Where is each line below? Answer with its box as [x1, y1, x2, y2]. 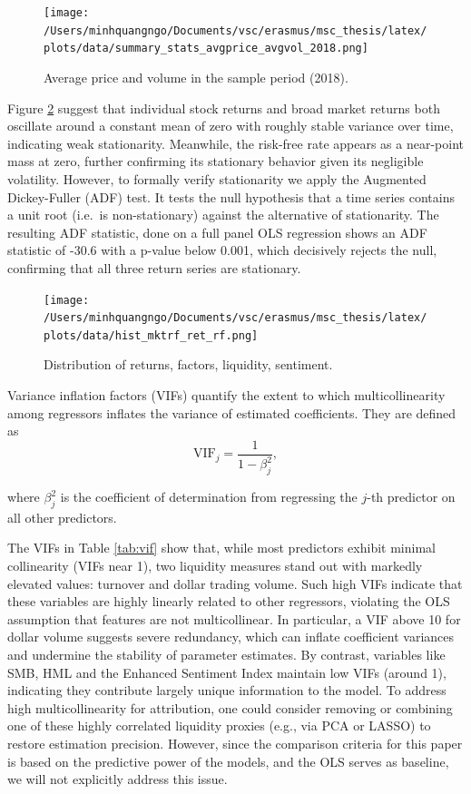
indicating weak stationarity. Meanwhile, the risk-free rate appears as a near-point [7, 133, 465, 152]
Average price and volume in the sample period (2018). [44, 67, 348, 86]
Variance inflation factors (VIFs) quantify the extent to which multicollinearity [7, 386, 446, 405]
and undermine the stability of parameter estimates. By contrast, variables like [7, 645, 446, 663]
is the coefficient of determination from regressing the [60, 487, 358, 506]
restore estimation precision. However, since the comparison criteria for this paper [7, 733, 463, 752]
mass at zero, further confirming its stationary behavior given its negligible [7, 152, 424, 171]
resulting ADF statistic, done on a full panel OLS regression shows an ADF [7, 222, 427, 241]
